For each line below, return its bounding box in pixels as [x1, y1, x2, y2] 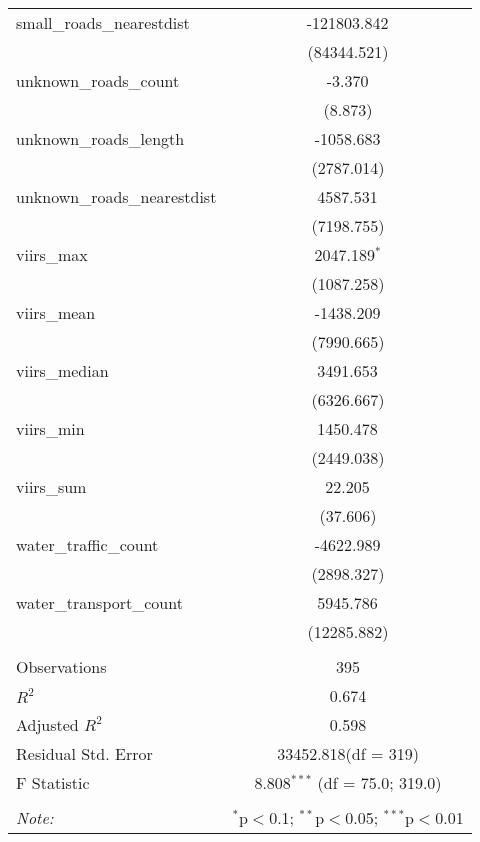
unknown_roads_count [16, 69, 180, 92]
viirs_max [16, 243, 88, 266]
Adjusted [16, 713, 79, 736]
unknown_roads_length [16, 127, 185, 150]
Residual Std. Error [16, 742, 153, 765]
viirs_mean [16, 301, 96, 324]
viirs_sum [16, 475, 87, 498]
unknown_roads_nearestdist [16, 185, 217, 208]
